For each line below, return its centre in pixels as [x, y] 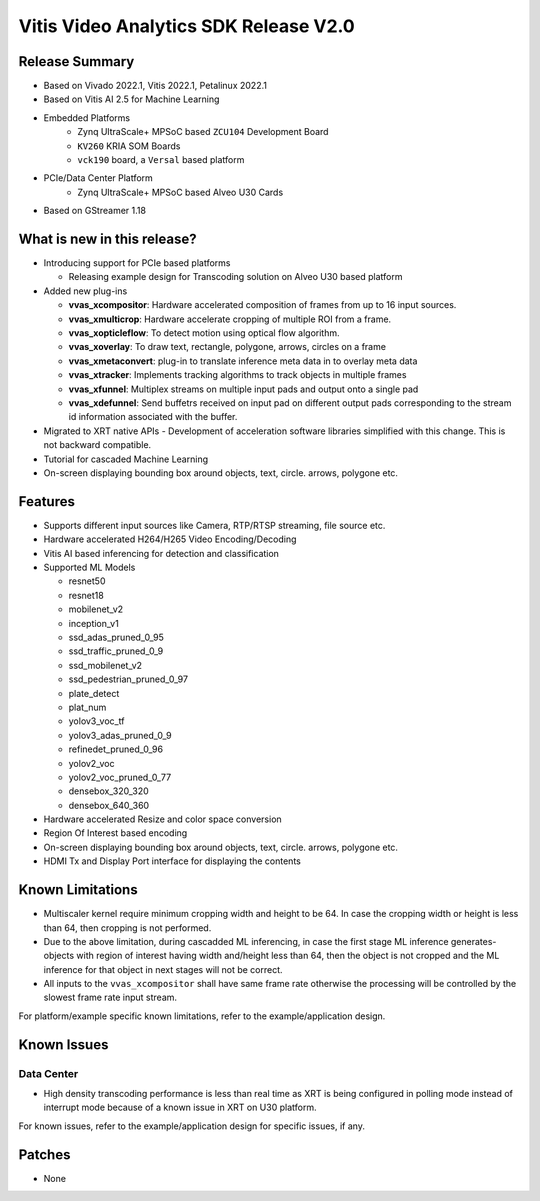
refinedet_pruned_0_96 [116, 749]
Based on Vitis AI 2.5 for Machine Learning [131, 99]
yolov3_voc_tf [96, 721]
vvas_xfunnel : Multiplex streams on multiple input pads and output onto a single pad [243, 389]
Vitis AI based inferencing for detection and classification [161, 553]
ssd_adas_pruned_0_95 [116, 637]
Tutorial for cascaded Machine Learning [126, 459]
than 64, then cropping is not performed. [127, 927]
